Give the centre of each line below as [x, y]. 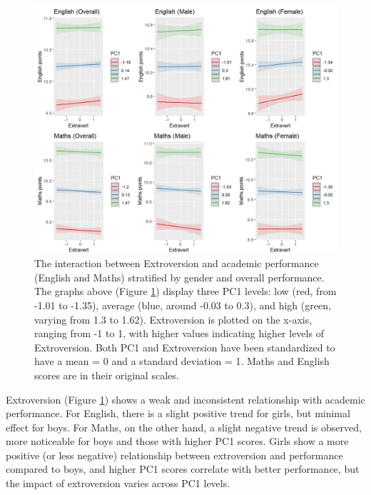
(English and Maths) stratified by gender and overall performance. [179, 277]
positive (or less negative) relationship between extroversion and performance [174, 455]
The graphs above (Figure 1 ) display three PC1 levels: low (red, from [185, 291]
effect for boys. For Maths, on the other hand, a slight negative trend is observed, [184, 427]
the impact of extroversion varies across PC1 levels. [118, 483]
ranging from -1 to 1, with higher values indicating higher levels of [179, 333]
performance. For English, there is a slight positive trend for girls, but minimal [178, 413]
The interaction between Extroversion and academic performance [177, 263]
